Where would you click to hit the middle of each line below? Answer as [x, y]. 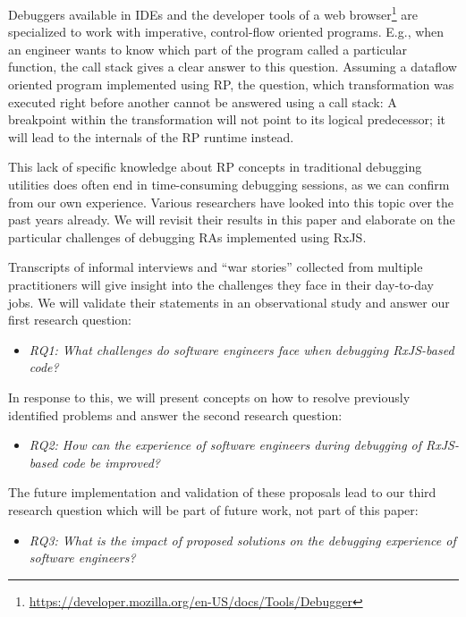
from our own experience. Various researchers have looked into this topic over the [231, 202]
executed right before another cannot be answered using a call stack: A [203, 101]
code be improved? [111, 462]
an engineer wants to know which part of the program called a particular [208, 49]
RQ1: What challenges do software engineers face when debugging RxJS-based [241, 349]
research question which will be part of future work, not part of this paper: [213, 509]
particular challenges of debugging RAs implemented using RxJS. [187, 237]
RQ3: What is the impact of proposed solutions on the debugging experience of [242, 540]
